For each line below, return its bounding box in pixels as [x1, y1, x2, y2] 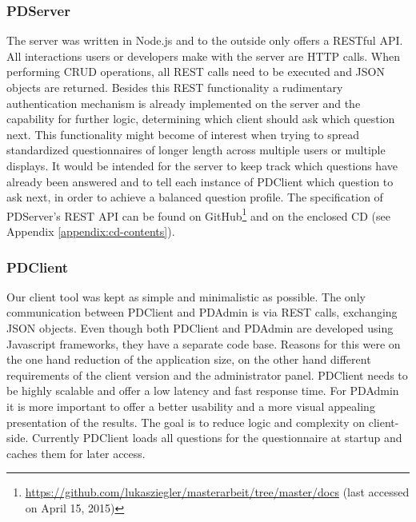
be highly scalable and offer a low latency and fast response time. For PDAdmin [6, 382, 399, 399]
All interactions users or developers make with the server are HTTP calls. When [6, 47, 401, 64]
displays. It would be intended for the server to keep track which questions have [6, 157, 398, 173]
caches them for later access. [6, 444, 146, 461]
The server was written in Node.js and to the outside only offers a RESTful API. [6, 32, 403, 49]
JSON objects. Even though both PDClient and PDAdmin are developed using [6, 320, 394, 336]
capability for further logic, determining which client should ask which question [6, 110, 395, 127]
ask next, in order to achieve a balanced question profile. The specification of [6, 189, 383, 205]
